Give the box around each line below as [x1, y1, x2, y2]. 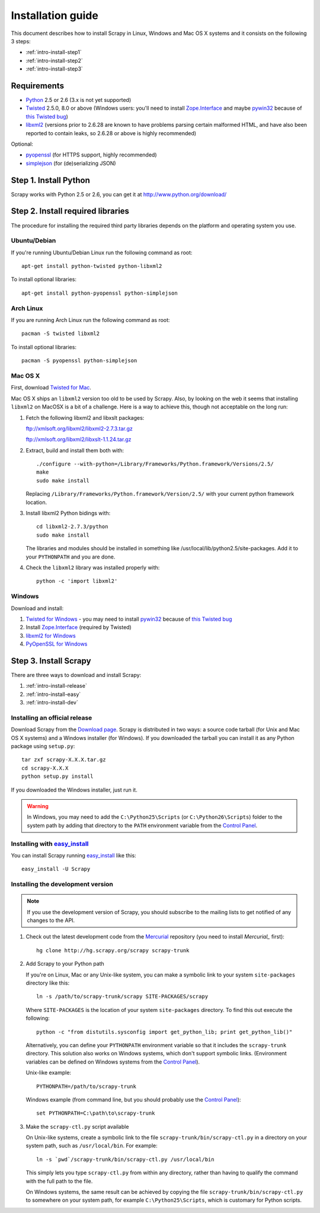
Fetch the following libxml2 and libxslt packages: [25, 414, 145, 421]
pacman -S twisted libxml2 [21, 330, 100, 337]
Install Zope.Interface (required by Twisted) [25, 624, 132, 631]
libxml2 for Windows [25, 632, 76, 639]
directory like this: [25, 979, 70, 987]
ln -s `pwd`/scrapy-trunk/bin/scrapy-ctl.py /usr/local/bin [36, 1156, 215, 1163]
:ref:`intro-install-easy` [25, 691, 81, 698]
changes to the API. [27, 917, 75, 924]
